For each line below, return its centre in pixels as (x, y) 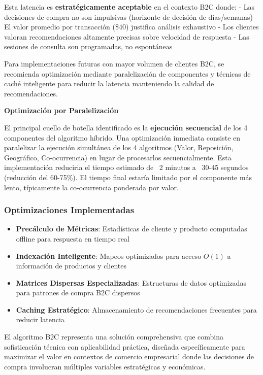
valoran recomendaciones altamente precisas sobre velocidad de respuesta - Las (127, 36)
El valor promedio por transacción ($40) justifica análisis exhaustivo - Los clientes (131, 27)
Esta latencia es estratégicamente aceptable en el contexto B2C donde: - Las (129, 7)
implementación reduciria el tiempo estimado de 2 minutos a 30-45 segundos (126, 167)
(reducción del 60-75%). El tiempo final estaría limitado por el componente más (128, 177)
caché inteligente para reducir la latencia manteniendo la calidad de (109, 83)
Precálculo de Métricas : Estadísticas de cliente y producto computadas (131, 229)
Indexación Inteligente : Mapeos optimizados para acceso (109, 255)
